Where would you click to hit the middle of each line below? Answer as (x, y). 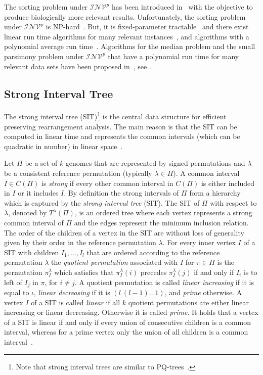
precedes (154, 272)
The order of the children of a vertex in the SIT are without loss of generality (124, 232)
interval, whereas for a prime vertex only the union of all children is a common (126, 332)
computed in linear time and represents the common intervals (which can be (122, 136)
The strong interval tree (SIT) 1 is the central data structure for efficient (115, 116)
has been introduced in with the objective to (182, 7)
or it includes (38, 193)
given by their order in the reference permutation (80, 242)
